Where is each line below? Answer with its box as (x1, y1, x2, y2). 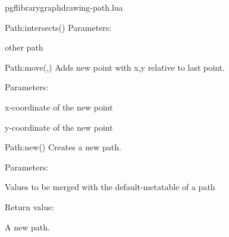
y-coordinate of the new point (5, 121, 113, 133)
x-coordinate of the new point (5, 100, 113, 113)
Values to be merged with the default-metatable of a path (5, 181, 215, 193)
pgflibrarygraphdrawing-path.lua (5, 1, 123, 13)
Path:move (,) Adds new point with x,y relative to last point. (5, 61, 225, 73)
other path (5, 41, 43, 53)
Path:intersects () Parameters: (5, 21, 112, 33)
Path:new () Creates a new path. (5, 141, 121, 153)
